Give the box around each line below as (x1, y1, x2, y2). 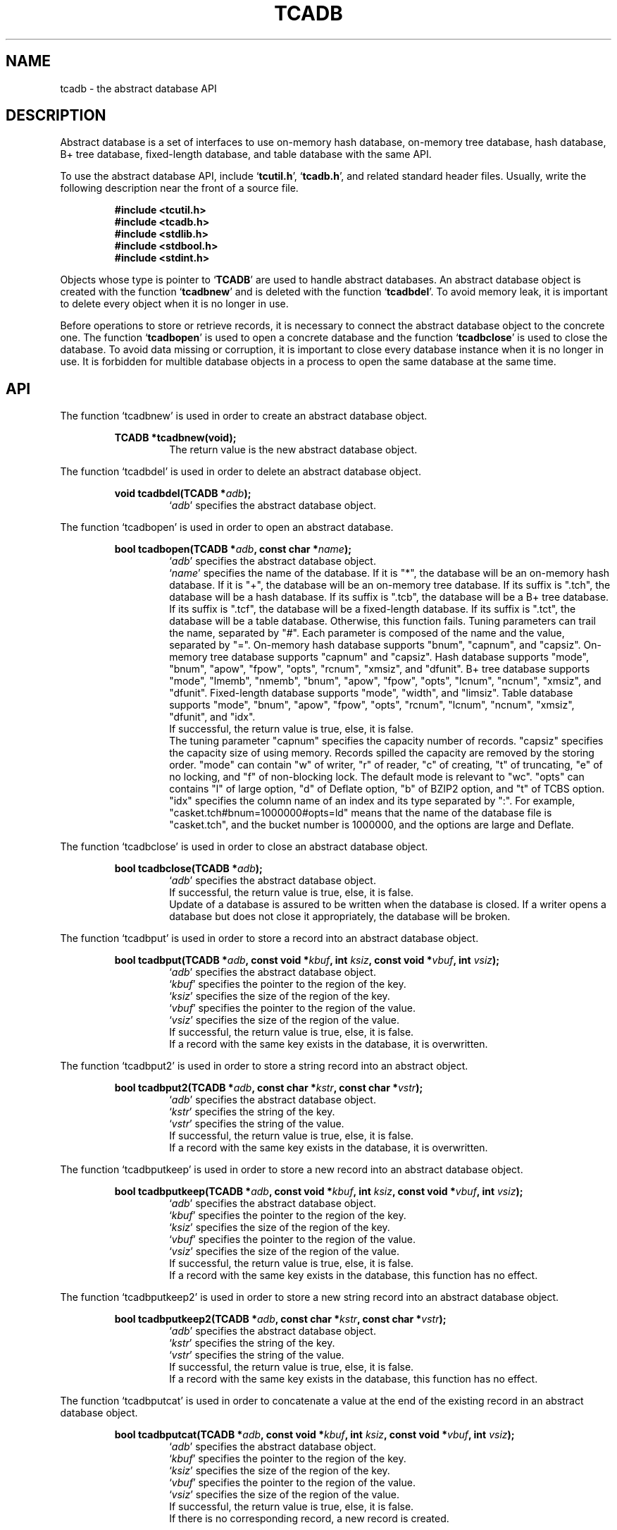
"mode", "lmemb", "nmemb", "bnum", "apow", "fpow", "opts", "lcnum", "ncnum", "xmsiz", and (169, 675, 602, 687)
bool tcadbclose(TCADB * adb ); (114, 862, 263, 875)
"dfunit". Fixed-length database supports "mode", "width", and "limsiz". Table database (169, 687, 573, 699)
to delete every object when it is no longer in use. (60, 298, 289, 310)
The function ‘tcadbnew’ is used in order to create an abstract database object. (60, 410, 428, 422)
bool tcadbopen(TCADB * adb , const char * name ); (114, 543, 351, 556)
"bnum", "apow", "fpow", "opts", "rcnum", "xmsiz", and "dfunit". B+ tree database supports (169, 663, 590, 675)
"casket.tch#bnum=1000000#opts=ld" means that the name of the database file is (169, 807, 552, 819)
